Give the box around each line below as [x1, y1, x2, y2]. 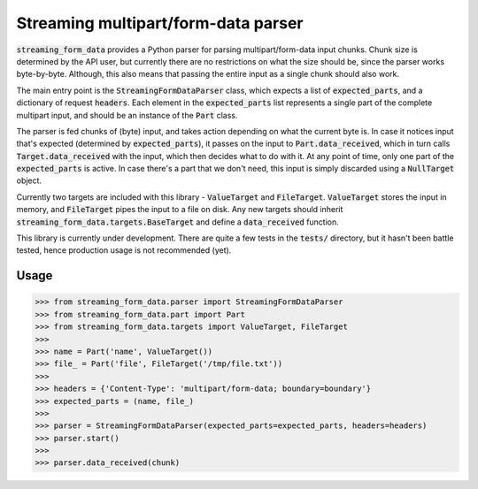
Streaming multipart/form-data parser [16, 13, 304, 33]
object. [16, 175, 42, 186]
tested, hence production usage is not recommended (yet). [16, 245, 232, 256]
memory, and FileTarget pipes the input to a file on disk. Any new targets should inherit [16, 204, 343, 215]
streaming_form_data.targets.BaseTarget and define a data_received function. [16, 217, 340, 227]
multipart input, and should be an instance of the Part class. [16, 110, 238, 120]
